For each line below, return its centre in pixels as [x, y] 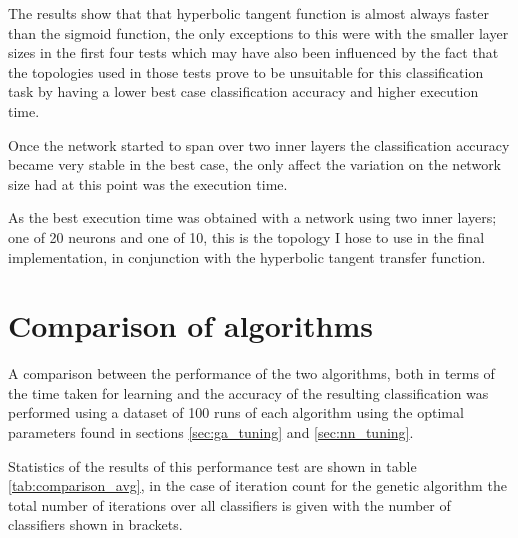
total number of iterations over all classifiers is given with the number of [229, 504]
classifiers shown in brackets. [95, 524]
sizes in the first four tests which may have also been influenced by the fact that [253, 52]
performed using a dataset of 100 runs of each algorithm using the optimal [236, 412]
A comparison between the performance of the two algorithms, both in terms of [251, 373]
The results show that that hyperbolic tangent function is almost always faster [248, 13]
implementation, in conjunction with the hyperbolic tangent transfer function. [247, 256]
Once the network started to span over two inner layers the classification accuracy [259, 144]
